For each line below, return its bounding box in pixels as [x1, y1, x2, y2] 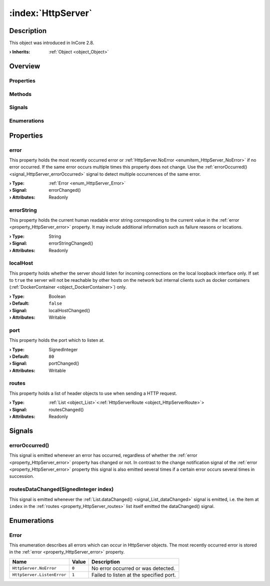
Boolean [48, 293, 66, 299]
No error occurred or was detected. [91, 564, 175, 571]
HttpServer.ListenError [12, 572, 66, 577]
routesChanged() [48, 406, 84, 412]
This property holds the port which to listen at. [9, 337, 105, 343]
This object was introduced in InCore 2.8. [9, 40, 94, 46]
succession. [9, 473, 34, 479]
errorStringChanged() [48, 240, 93, 246]
